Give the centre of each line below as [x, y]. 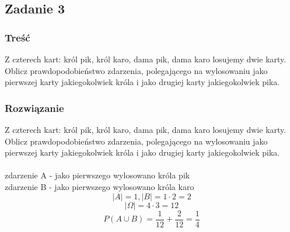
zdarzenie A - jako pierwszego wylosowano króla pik [97, 175]
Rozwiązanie [34, 108]
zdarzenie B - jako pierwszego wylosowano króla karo [99, 186]
